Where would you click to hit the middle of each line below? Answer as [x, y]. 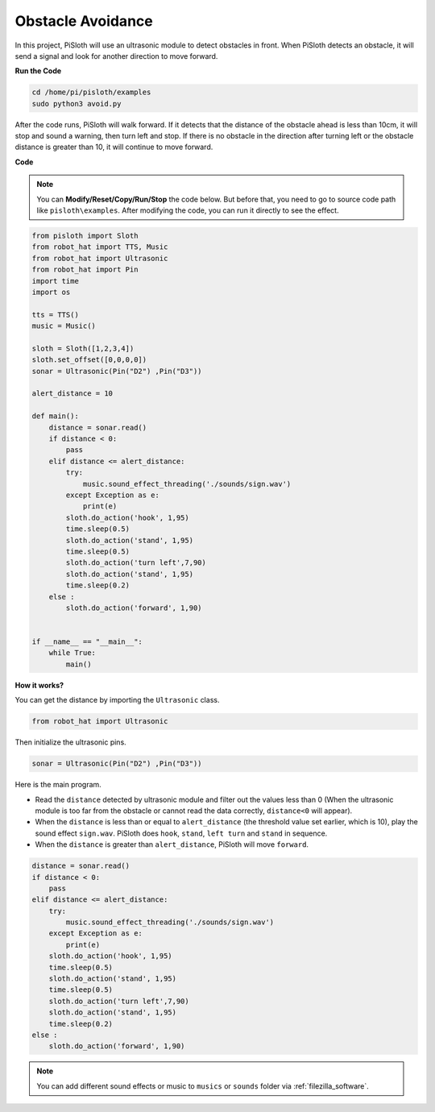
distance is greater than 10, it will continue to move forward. [114, 147]
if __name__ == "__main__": [87, 642]
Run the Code [38, 71]
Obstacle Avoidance [84, 21]
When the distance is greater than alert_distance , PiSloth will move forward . [172, 844]
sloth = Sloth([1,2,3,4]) [83, 348]
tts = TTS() [56, 315]
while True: [72, 653]
